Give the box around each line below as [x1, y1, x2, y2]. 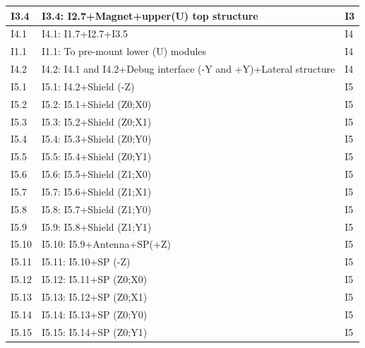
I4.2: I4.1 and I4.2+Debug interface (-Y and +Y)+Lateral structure [41, 61, 335, 76]
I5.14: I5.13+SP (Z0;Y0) [41, 306, 148, 321]
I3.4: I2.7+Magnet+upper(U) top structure [41, 8, 258, 23]
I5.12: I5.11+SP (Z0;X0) [41, 272, 148, 287]
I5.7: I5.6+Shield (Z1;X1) [41, 184, 152, 198]
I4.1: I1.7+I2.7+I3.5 [41, 26, 128, 41]
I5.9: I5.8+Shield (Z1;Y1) [41, 219, 152, 234]
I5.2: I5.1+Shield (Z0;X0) [41, 96, 152, 111]
